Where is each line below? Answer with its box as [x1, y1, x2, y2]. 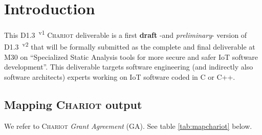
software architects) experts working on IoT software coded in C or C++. [4, 71, 235, 82]
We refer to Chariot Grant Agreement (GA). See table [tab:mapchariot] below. [4, 120, 252, 131]
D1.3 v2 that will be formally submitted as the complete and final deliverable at [4, 40, 255, 52]
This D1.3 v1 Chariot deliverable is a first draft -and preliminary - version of [4, 28, 247, 40]
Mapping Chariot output [4, 96, 142, 112]
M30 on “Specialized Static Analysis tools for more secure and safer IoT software [4, 51, 258, 62]
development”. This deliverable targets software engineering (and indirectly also [4, 61, 253, 72]
